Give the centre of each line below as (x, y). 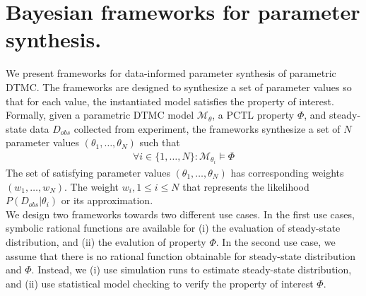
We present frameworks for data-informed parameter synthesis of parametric (171, 73)
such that (160, 142)
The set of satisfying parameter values (88, 172)
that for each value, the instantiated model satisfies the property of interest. (170, 101)
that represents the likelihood (246, 186)
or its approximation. (107, 200)
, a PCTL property (253, 115)
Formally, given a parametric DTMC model (100, 115)
